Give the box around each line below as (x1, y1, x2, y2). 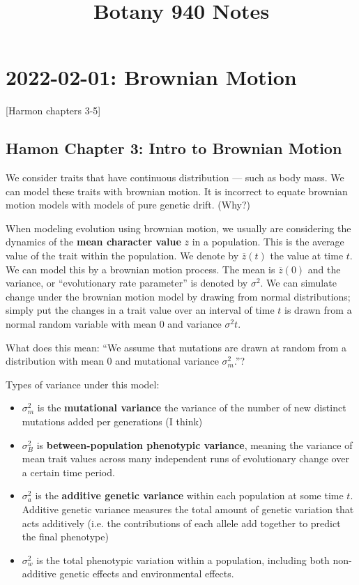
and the (307, 261, 341, 276)
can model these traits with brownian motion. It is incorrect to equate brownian (6, 183, 348, 198)
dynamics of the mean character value (6, 234, 181, 249)
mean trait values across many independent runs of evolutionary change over (22, 451, 349, 466)
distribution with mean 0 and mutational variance (6, 354, 219, 368)
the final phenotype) (22, 529, 109, 544)
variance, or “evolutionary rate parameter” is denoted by (6, 275, 248, 290)
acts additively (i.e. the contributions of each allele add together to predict (22, 515, 341, 530)
